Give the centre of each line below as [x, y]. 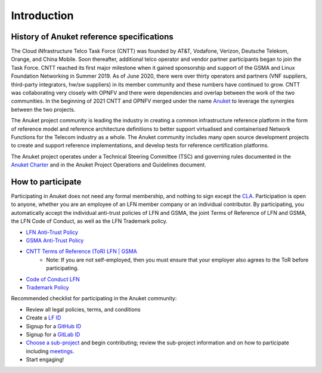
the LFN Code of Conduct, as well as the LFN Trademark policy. [89, 221]
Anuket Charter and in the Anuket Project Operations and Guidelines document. [109, 165]
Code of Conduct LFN [53, 279]
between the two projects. [43, 109]
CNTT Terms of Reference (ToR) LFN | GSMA [81, 251]
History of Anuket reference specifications [92, 37]
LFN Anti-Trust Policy [52, 232]
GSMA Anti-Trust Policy [55, 241]
